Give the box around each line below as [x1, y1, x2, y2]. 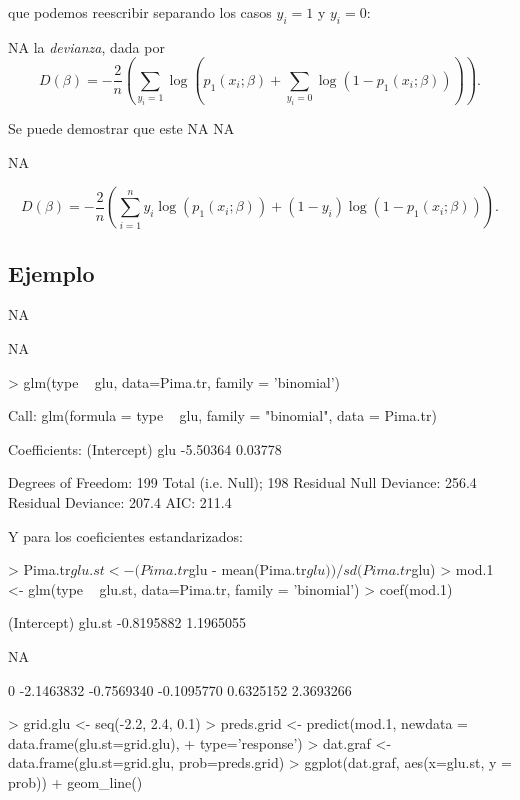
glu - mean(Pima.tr [188, 559, 307, 580]
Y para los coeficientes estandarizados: [8, 525, 243, 546]
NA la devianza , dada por [8, 36, 165, 57]
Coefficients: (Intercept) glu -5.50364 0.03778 [8, 438, 282, 459]
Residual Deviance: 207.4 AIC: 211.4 [8, 492, 232, 513]
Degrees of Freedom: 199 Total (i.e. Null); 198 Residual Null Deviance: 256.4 [8, 472, 477, 493]
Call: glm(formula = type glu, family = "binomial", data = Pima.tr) [8, 405, 437, 426]
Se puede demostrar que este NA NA [8, 118, 235, 139]
